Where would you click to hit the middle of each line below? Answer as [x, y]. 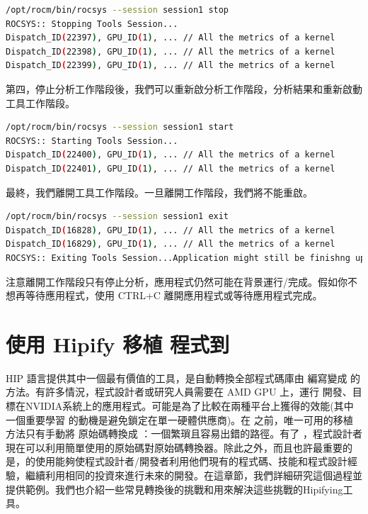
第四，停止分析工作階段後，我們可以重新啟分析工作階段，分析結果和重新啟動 [184, 88]
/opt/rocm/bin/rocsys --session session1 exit [117, 217]
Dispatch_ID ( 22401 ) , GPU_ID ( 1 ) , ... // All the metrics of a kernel [171, 168]
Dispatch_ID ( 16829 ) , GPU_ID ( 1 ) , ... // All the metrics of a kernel [171, 244]
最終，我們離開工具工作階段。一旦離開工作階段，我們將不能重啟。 [159, 192]
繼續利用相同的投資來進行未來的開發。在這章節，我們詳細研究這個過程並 [194, 475]
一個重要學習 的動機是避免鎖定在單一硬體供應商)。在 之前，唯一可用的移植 [179, 419]
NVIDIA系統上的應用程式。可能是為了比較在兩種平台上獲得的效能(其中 [189, 406]
